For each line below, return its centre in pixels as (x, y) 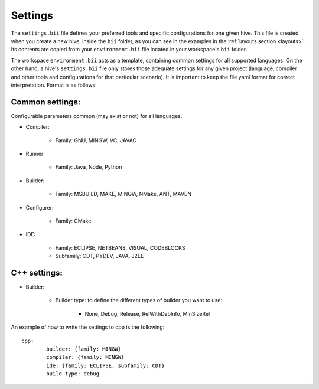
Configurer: (40, 207)
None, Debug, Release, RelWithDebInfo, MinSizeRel (147, 313)
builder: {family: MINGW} (84, 349)
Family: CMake (73, 221)
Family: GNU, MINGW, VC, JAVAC (96, 140)
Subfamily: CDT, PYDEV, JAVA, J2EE (100, 256)
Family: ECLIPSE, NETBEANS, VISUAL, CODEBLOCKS (120, 247)
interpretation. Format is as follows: (54, 85)
